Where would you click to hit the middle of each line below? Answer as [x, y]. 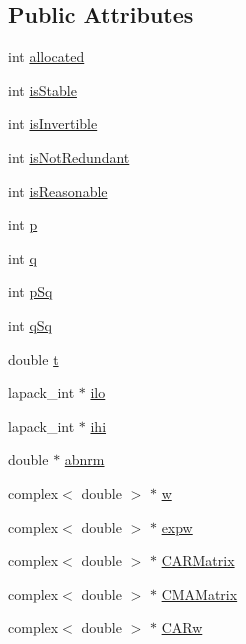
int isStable [42, 89]
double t [33, 358]
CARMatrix [198, 560]
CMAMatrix [199, 593]
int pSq [30, 291]
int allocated [46, 56]
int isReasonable [58, 190]
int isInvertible [53, 123]
